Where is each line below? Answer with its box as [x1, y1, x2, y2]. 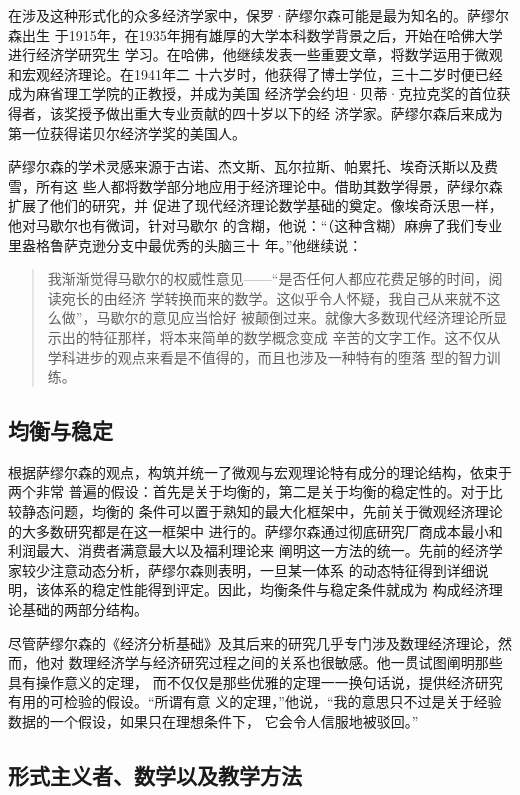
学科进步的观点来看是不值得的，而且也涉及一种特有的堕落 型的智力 [47, 346, 487, 367]
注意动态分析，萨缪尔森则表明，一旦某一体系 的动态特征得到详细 [49, 559, 475, 580]
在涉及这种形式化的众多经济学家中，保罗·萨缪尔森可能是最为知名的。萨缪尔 [8, 5, 509, 25]
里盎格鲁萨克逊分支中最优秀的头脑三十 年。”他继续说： [8, 234, 363, 255]
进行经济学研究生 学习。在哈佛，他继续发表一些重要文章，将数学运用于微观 [8, 44, 503, 65]
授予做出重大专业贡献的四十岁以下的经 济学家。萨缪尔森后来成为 [77, 102, 503, 123]
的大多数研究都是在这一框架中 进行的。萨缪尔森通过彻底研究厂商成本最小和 [8, 520, 503, 541]
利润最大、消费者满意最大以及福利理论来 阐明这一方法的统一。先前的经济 [8, 540, 489, 561]
